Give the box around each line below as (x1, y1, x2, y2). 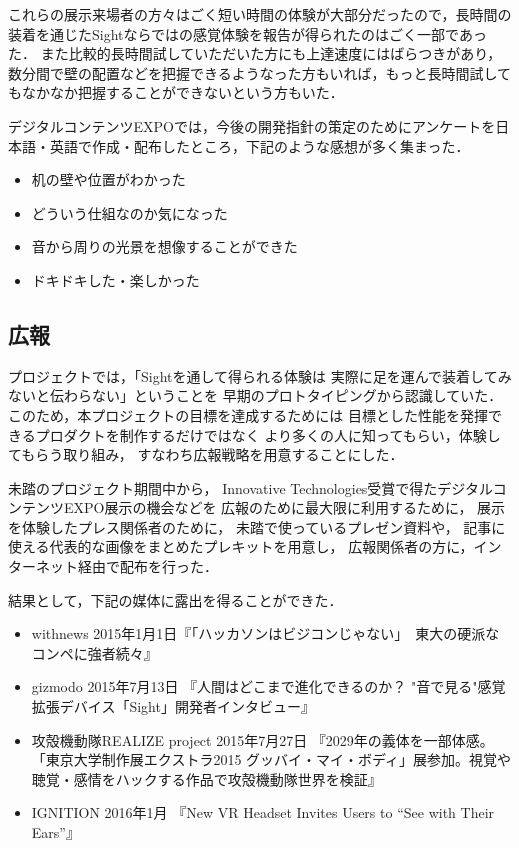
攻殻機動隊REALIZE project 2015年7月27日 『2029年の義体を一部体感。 (31, 729, 494, 750)
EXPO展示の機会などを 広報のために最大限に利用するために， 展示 (63, 497, 506, 518)
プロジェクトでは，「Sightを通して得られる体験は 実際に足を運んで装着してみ (8, 365, 512, 386)
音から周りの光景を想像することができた (31, 236, 298, 257)
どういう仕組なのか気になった (31, 202, 228, 223)
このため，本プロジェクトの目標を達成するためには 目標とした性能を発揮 (8, 404, 488, 425)
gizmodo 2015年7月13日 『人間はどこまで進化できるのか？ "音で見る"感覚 (31, 676, 506, 697)
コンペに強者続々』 (31, 642, 158, 663)
